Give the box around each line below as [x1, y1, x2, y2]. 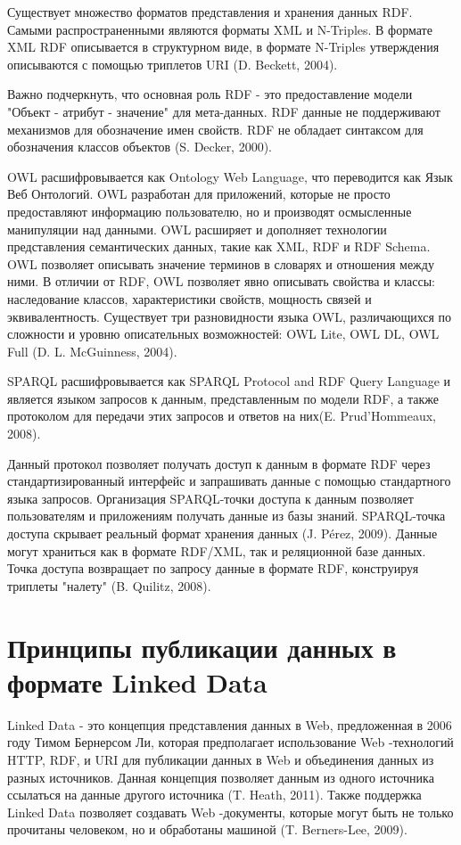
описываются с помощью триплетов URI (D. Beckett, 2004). [7, 54, 338, 73]
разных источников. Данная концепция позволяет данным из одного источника [7, 767, 434, 786]
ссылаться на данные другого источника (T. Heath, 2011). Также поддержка [7, 785, 422, 804]
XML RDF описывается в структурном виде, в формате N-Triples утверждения [7, 37, 440, 56]
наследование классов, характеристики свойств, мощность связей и [7, 289, 372, 308]
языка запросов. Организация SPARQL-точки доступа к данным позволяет [7, 488, 414, 507]
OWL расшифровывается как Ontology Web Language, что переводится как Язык [7, 167, 453, 185]
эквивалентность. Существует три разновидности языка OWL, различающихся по [7, 307, 452, 325]
